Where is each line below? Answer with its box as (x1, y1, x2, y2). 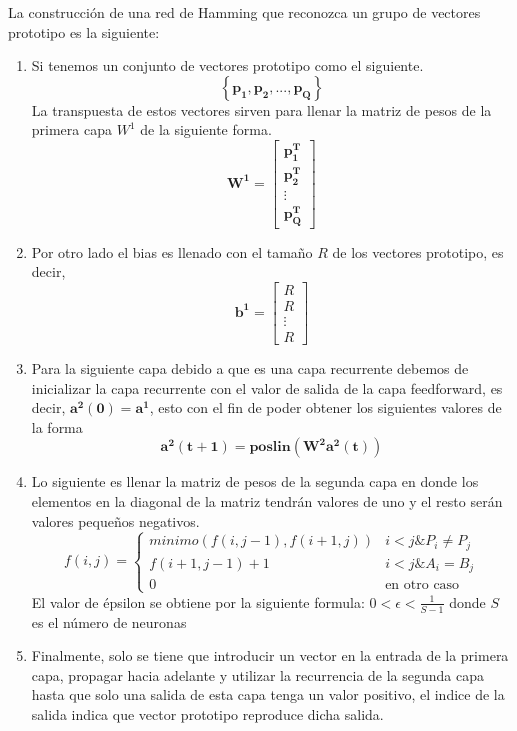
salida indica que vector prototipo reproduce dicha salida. (31, 703, 384, 724)
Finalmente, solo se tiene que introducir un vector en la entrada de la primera (31, 645, 509, 666)
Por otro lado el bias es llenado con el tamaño (31, 241, 313, 262)
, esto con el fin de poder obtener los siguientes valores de (149, 397, 502, 418)
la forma (31, 416, 83, 437)
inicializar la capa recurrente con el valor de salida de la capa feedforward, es (31, 377, 503, 398)
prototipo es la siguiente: (8, 21, 160, 42)
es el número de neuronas (31, 611, 187, 632)
